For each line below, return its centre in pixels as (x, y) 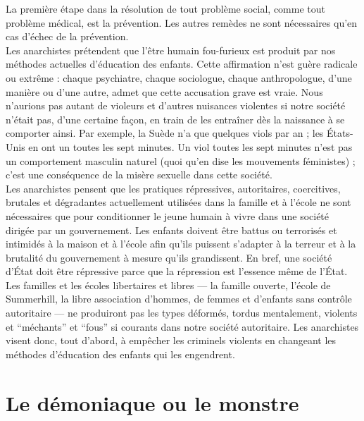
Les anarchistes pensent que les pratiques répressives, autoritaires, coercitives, (173, 188)
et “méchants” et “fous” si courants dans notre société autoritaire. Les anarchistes (182, 326)
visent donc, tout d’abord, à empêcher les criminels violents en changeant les (171, 340)
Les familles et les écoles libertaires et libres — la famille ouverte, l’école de (168, 285)
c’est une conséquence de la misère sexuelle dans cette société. (139, 175)
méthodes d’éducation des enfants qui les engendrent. (120, 354)
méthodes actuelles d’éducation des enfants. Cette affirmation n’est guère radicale (182, 64)
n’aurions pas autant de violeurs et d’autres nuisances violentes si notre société (176, 105)
